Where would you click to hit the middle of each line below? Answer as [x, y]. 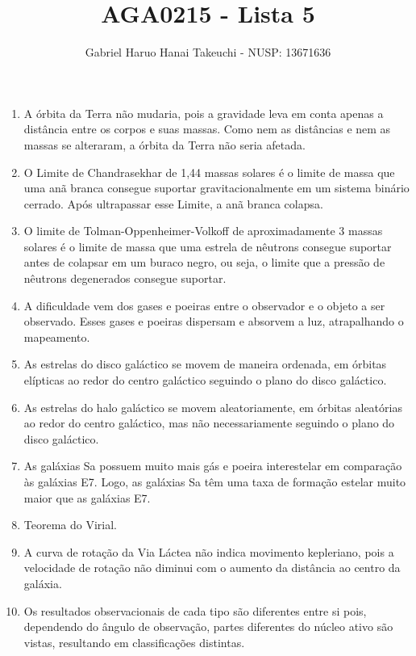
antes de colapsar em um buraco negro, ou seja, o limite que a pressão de [204, 262]
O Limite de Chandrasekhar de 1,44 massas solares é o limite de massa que [209, 172]
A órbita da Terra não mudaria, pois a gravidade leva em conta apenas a [204, 113]
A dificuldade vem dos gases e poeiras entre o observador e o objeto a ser [204, 305]
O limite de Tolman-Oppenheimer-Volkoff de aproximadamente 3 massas [203, 231]
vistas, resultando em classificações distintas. [134, 642]
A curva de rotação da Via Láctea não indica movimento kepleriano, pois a [209, 551]
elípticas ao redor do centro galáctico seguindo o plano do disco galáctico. [205, 380]
